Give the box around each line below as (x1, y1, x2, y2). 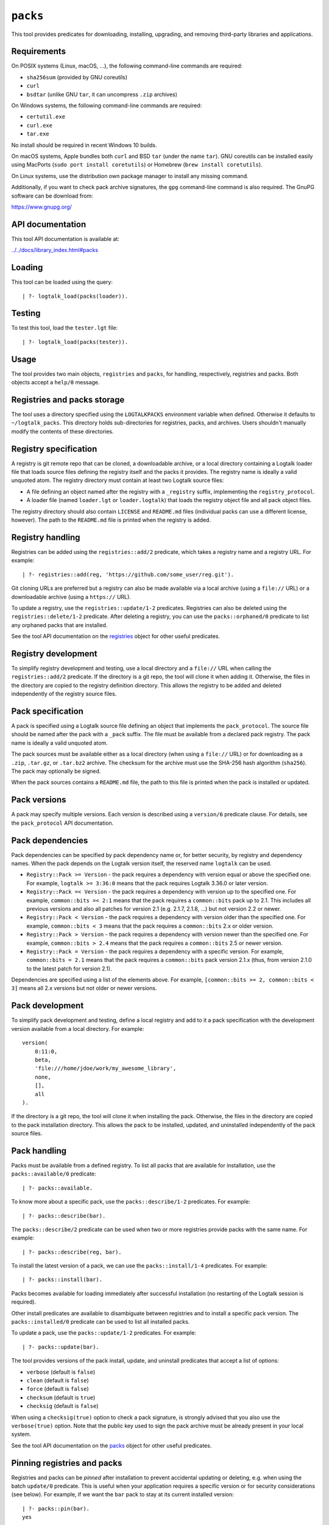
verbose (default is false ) (26, 1368, 96, 1376)
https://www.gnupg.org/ (11, 203, 73, 210)
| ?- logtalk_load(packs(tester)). (22, 339, 129, 345)
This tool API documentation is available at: (11, 235, 120, 242)
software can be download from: (11, 192, 94, 199)
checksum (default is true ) (26, 1394, 96, 1401)
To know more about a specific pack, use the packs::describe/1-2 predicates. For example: (11, 1198, 250, 1205)
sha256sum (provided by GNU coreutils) (26, 73, 128, 81)
